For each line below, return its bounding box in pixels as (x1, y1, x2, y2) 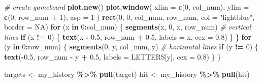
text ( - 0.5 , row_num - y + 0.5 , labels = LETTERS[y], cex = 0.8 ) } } (4, 51, 221, 62)
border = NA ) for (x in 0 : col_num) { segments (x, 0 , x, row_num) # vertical (4, 21, 251, 32)
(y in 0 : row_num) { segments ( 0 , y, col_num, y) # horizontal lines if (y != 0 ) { (4, 41, 258, 52)
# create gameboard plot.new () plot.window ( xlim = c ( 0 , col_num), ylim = (4, 2, 249, 12)
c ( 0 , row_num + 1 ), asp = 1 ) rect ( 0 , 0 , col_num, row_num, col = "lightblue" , (4, 11, 255, 22)
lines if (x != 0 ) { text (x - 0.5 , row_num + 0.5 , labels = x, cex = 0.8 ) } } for (4, 31, 252, 42)
